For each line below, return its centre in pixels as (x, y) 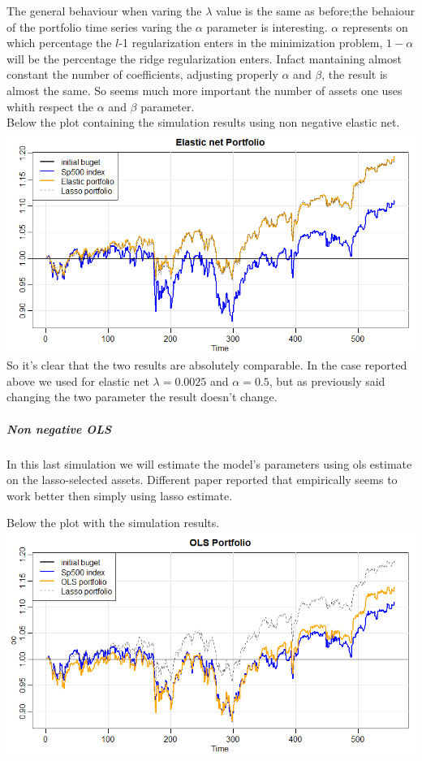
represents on (375, 26)
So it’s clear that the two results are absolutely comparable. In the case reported (207, 365)
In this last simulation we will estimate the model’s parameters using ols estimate (209, 463)
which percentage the (59, 43)
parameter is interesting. (267, 26)
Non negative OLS (59, 428)
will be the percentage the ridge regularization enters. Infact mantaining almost (204, 58)
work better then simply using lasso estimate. (120, 495)
